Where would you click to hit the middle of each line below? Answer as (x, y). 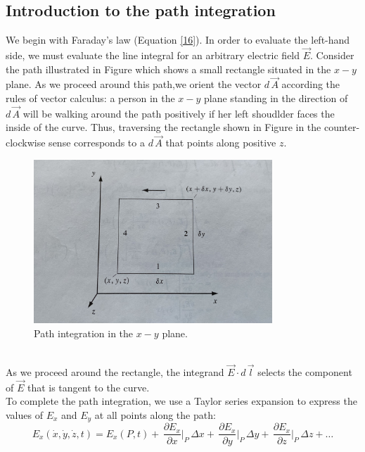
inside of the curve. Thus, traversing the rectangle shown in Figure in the (164, 127)
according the (311, 84)
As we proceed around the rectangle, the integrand (115, 372)
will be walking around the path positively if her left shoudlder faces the (179, 113)
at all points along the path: (155, 415)
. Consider (332, 55)
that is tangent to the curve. (88, 387)
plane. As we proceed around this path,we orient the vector (134, 84)
